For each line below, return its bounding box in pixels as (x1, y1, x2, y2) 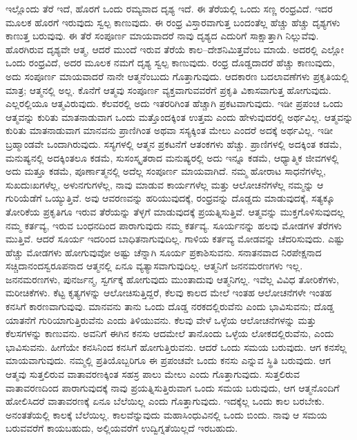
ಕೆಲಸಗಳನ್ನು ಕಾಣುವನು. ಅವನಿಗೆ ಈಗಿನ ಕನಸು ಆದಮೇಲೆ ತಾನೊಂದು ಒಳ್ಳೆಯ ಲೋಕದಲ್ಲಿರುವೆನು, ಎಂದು (6, 326, 334, 341)
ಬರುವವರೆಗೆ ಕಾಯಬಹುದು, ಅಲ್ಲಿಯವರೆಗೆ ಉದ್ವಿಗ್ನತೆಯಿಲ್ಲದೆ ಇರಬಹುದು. (6, 421, 238, 435)
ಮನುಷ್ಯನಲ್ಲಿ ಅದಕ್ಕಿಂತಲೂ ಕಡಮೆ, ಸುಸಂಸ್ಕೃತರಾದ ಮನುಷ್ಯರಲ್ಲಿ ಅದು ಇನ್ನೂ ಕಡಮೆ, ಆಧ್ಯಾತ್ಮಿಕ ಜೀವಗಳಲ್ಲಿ (6, 150, 339, 164)
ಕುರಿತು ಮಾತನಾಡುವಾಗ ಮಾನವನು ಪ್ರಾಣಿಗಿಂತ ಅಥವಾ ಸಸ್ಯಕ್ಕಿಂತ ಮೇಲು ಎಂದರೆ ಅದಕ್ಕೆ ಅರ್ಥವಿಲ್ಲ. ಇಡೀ (6, 123, 334, 137)
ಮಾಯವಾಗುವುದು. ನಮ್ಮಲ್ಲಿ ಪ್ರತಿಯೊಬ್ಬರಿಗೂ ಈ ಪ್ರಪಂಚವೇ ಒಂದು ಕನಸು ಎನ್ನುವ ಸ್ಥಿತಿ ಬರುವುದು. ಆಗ (6, 353, 331, 367)
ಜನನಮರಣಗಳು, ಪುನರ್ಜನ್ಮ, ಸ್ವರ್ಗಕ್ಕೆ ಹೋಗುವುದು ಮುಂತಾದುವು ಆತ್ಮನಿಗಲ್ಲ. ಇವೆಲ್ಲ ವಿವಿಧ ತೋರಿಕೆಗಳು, (6, 271, 339, 286)
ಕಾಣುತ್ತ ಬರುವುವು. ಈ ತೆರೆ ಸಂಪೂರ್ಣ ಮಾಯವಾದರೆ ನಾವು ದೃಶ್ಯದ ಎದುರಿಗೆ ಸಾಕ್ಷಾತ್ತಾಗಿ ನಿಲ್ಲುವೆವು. (6, 28, 319, 43)
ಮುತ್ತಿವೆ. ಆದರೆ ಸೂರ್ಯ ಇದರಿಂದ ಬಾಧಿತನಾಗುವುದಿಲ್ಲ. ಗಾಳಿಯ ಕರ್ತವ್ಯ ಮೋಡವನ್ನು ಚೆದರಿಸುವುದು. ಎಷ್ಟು (6, 231, 345, 246)
